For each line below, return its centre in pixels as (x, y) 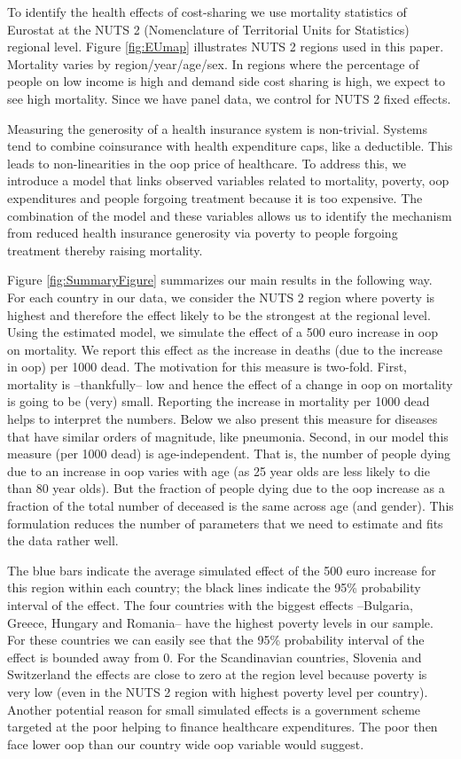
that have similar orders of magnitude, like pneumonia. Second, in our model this (228, 436)
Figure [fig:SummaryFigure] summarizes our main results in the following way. (220, 280)
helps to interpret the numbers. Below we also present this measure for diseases (223, 419)
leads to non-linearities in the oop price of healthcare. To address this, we (207, 163)
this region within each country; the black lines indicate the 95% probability (214, 587)
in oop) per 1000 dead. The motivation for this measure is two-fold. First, (207, 367)
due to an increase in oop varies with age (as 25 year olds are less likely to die (219, 470)
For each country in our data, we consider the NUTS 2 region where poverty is (221, 297)
